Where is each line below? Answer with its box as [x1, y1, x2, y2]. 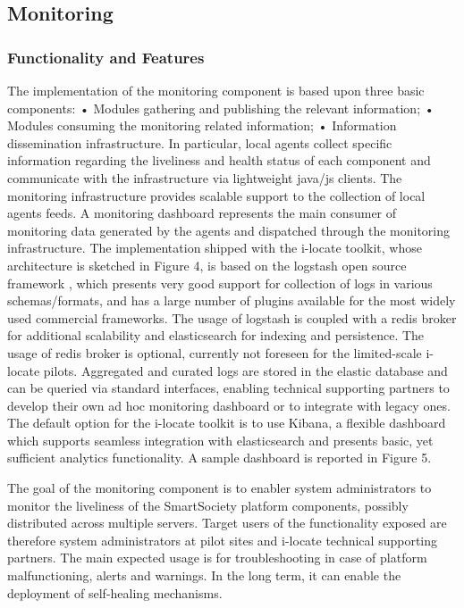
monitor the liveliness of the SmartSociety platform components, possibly [7, 496, 409, 514]
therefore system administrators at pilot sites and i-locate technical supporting [7, 530, 438, 549]
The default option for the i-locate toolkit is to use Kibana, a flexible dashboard [7, 413, 446, 432]
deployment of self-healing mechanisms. [7, 583, 223, 602]
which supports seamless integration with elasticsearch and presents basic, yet [7, 430, 434, 449]
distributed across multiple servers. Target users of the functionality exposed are [7, 513, 447, 532]
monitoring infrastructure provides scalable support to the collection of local [7, 186, 426, 204]
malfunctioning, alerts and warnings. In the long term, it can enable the [7, 566, 401, 585]
